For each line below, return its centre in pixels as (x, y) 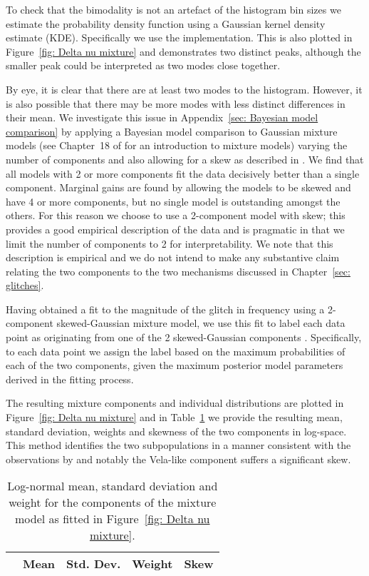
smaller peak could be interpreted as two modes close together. (143, 65)
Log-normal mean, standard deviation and (113, 486)
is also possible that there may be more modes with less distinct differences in (176, 103)
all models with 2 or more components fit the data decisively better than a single (183, 173)
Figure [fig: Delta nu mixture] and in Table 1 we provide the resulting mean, (174, 417)
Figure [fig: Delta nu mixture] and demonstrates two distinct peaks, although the (183, 51)
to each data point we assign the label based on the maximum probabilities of (176, 351)
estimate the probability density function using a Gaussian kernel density (166, 23)
